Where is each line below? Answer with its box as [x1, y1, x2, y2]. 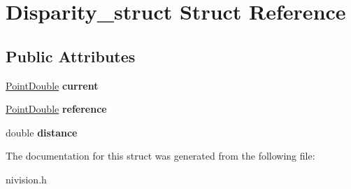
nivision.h [6, 171, 47, 186]
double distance [6, 125, 78, 139]
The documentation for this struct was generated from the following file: [6, 148, 315, 163]
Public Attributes [6, 45, 136, 66]
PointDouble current [6, 78, 99, 92]
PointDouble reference [6, 101, 107, 116]
